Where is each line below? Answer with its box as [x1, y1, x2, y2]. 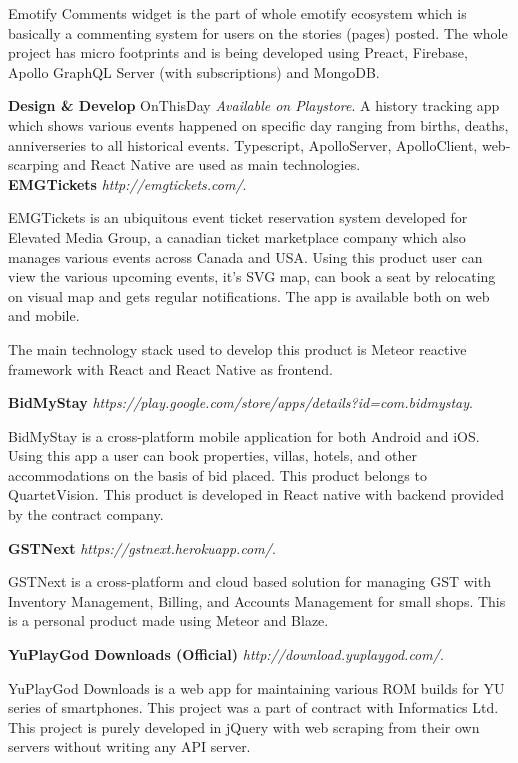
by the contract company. [8, 504, 164, 525]
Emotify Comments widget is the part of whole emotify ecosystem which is [8, 3, 467, 23]
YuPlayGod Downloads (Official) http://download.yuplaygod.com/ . [8, 644, 444, 665]
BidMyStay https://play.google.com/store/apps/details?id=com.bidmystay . [8, 392, 473, 413]
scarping [8, 154, 59, 175]
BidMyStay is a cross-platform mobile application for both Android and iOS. [8, 425, 480, 446]
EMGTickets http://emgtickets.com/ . [8, 173, 247, 194]
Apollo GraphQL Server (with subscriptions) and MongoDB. [8, 61, 380, 82]
